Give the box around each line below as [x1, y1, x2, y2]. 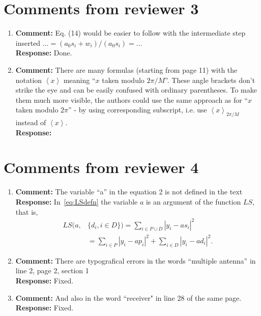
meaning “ [63, 74, 96, 85]
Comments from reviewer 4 [4, 157, 199, 178]
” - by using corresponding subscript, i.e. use [68, 104, 207, 115]
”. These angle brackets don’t [165, 74, 255, 85]
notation [15, 74, 42, 85]
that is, [15, 206, 38, 217]
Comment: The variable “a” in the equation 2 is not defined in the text [15, 186, 243, 197]
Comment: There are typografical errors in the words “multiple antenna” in [15, 255, 256, 266]
